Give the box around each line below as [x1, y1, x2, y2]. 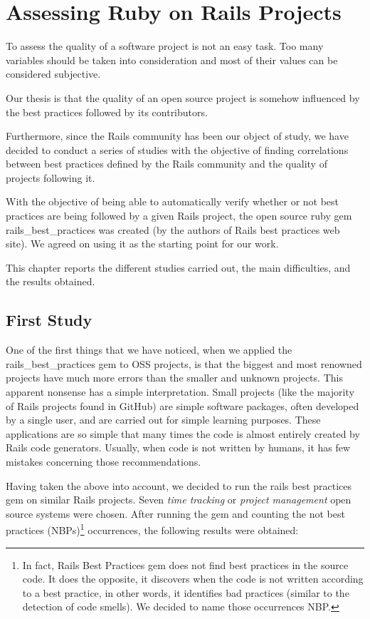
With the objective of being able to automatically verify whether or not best [6, 194, 339, 209]
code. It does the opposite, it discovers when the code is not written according [22, 571, 364, 586]
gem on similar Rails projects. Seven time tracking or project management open [6, 492, 351, 507]
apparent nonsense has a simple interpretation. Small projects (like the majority [6, 384, 354, 399]
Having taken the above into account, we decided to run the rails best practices [6, 478, 352, 493]
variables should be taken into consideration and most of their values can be [6, 52, 338, 67]
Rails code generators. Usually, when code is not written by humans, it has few [6, 440, 351, 455]
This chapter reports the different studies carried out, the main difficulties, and [6, 260, 351, 275]
